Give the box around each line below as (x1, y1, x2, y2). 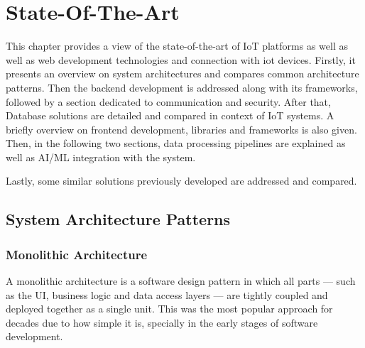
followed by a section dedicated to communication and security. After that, (6, 94, 331, 109)
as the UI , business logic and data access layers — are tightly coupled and (6, 287, 328, 302)
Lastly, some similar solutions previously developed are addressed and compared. (6, 173, 357, 188)
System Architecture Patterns (6, 208, 231, 230)
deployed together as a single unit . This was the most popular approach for (6, 301, 333, 316)
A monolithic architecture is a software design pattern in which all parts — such (6, 273, 356, 288)
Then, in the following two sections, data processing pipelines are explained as (6, 136, 346, 151)
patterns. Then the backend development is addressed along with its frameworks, (6, 80, 358, 94)
